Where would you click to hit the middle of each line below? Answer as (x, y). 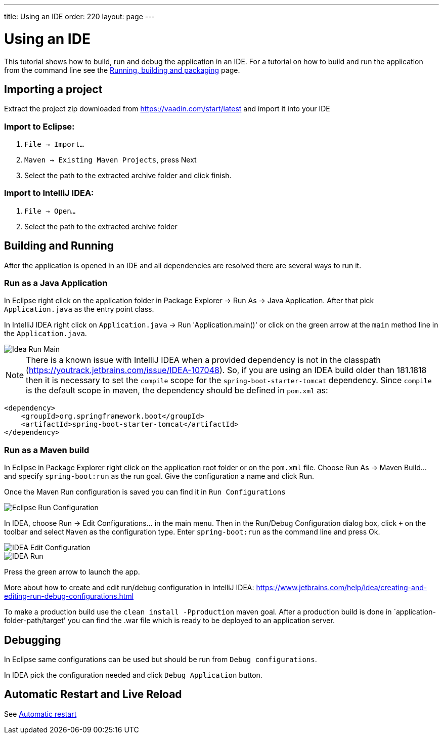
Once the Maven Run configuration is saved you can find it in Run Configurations (145, 492)
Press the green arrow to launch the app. (72, 572)
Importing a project (53, 89)
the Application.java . (46, 334)
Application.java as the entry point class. (79, 309)
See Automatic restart (40, 714)
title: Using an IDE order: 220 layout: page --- (80, 16)
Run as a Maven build (47, 450)
